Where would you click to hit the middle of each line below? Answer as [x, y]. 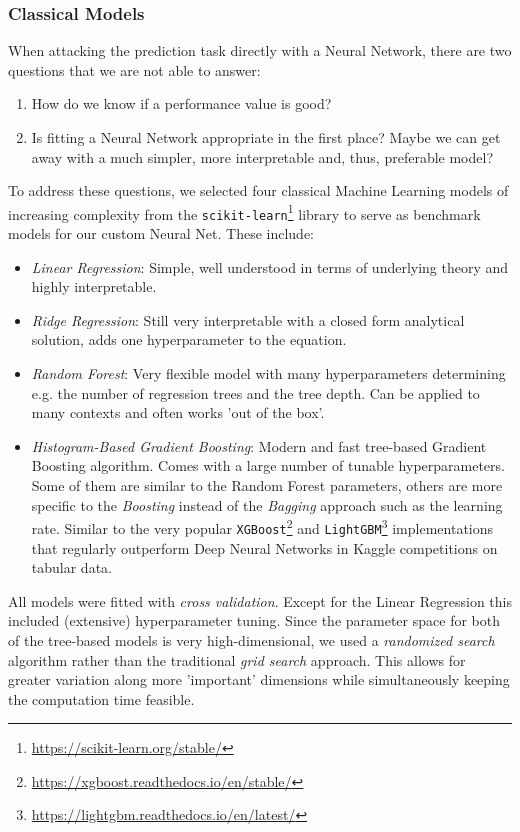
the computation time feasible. [101, 698]
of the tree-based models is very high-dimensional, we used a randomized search [251, 639]
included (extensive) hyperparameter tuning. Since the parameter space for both [254, 620]
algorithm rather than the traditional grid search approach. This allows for [237, 659]
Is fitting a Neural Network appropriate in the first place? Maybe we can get [266, 137]
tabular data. [71, 567]
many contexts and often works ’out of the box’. [178, 412]
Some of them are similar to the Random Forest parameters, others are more [267, 485]
